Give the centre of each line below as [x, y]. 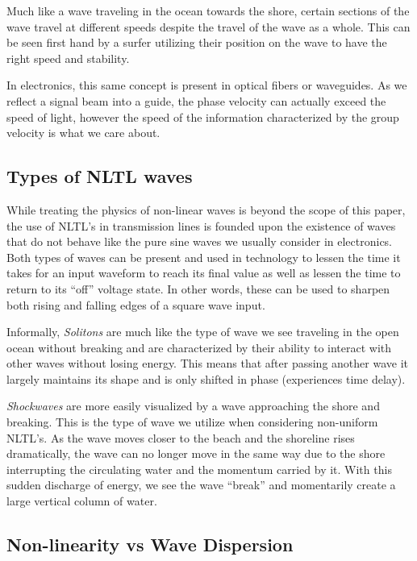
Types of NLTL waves [100, 176]
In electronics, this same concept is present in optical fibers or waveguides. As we [207, 85]
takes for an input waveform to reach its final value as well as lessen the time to [204, 273]
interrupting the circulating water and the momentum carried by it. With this [199, 469]
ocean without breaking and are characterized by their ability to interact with [199, 347]
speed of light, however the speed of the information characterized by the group [203, 116]
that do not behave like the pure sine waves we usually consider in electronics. [200, 241]
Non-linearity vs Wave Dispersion [150, 544]
